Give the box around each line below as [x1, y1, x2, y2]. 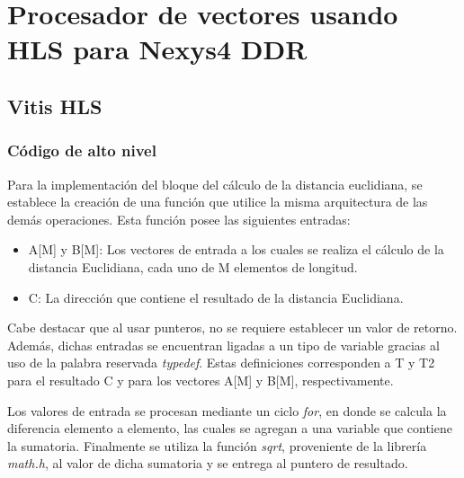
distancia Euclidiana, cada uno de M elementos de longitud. [28, 257, 358, 276]
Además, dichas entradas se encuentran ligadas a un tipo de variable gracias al [7, 335, 440, 354]
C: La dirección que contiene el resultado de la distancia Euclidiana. [28, 288, 404, 306]
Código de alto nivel [7, 139, 156, 162]
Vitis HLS [7, 92, 103, 119]
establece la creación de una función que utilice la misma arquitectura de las [7, 192, 428, 211]
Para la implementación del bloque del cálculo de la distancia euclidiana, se [7, 174, 423, 193]
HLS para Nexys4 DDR [7, 31, 308, 67]
